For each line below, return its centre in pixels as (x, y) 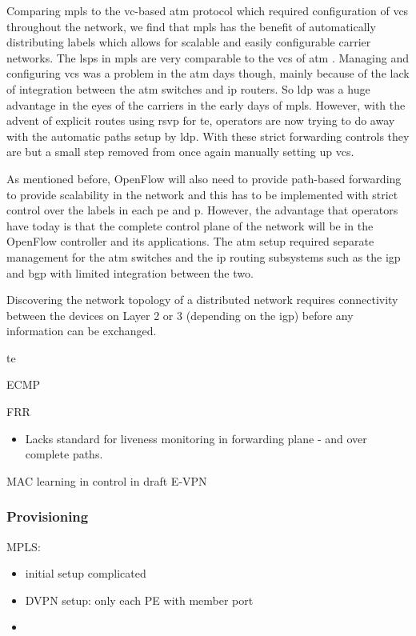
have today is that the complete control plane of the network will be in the (190, 225)
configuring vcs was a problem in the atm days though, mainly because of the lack (208, 73)
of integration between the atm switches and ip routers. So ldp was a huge (188, 88)
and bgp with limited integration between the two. (130, 272)
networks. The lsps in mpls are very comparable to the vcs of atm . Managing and (208, 57)
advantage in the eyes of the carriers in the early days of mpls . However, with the (206, 104)
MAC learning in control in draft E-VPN (107, 480)
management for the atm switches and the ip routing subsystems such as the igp (204, 256)
